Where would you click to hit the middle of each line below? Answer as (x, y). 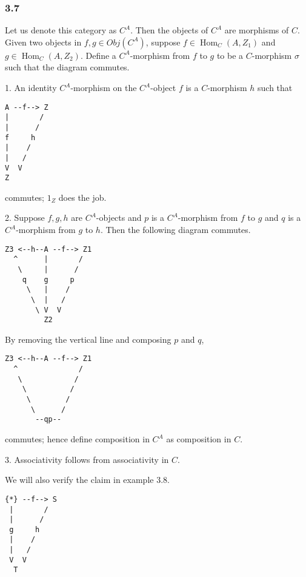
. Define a (98, 55)
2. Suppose (25, 218)
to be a (230, 55)
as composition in (199, 439)
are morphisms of (257, 30)
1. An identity (31, 87)
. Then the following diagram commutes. (175, 230)
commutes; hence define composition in (77, 439)
